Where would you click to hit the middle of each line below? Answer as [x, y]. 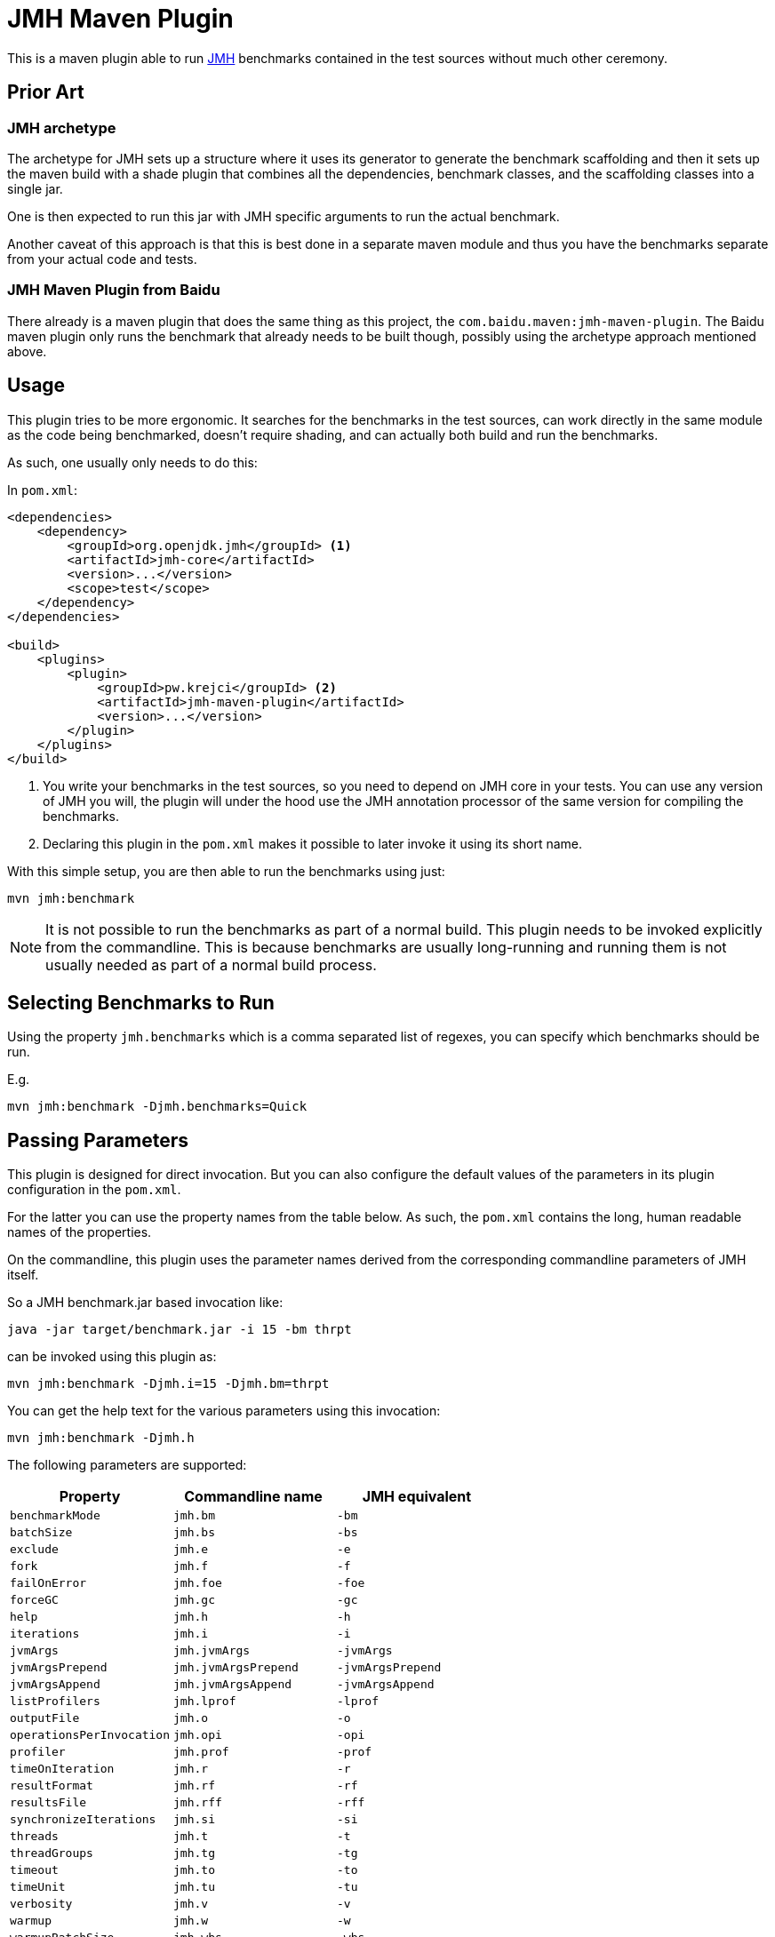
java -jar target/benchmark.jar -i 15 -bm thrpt [180, 1330]
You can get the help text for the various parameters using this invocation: [224, 1411]
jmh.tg [194, 1853]
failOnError [48, 1583]
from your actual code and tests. [102, 259]
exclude [34, 1550]
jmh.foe [198, 1583]
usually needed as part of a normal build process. [211, 965]
